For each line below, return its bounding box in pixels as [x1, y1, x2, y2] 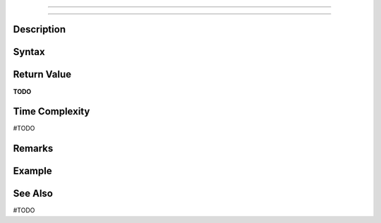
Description [13, 23, 66, 35]
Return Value [13, 68, 72, 80]
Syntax [13, 46, 45, 58]
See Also [13, 188, 53, 200]
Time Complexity [13, 106, 90, 118]
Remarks [13, 143, 54, 155]
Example [13, 165, 52, 177]
